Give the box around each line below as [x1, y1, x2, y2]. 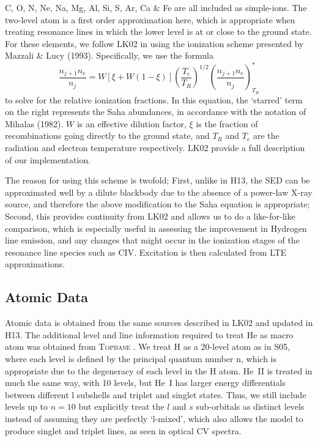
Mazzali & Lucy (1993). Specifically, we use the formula [5, 49, 213, 62]
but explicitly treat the [78, 400, 165, 413]
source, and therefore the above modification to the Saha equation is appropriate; [5, 198, 310, 210]
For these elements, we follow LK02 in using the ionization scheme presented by [5, 37, 304, 50]
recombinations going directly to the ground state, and [5, 129, 210, 142]
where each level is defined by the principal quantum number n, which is [5, 352, 276, 365]
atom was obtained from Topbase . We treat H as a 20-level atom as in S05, [5, 340, 290, 353]
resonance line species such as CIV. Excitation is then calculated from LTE [5, 245, 287, 258]
